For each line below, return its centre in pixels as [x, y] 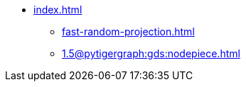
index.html [58, 10]
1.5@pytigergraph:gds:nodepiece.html [151, 53]
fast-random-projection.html [128, 31]
